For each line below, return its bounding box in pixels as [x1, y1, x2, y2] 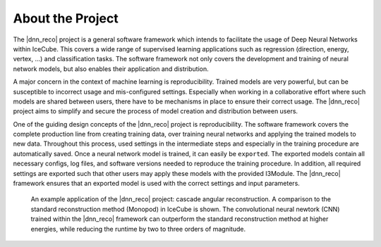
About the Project [13, 11, 119, 26]
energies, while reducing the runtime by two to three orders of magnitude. [30, 224, 246, 233]
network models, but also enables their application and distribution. [13, 64, 210, 73]
